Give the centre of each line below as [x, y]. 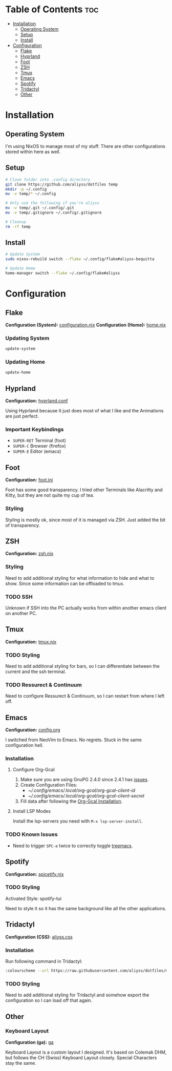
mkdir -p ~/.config [26, 189]
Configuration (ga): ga [29, 1042]
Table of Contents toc [52, 9]
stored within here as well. [33, 152]
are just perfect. [22, 416]
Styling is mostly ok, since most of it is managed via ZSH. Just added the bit [85, 520]
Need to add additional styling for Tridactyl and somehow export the [77, 995]
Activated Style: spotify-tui [34, 898]
